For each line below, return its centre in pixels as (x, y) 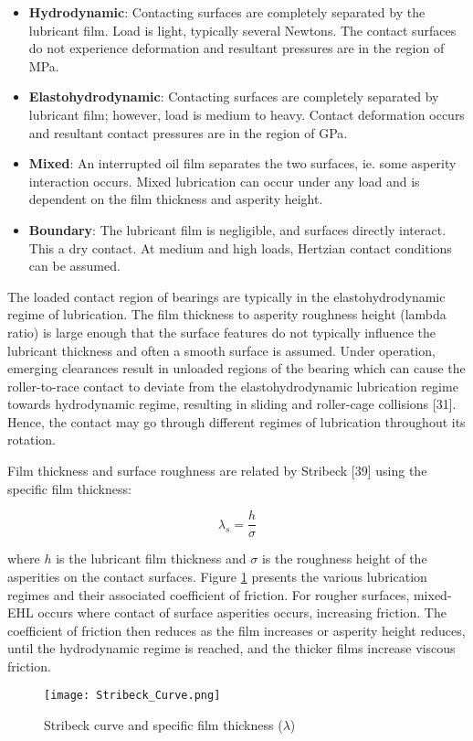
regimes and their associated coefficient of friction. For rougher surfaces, (209, 594)
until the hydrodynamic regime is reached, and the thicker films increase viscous (231, 648)
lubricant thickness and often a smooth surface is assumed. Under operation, (221, 350)
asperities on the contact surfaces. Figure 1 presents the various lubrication (217, 576)
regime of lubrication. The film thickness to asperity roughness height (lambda (227, 314)
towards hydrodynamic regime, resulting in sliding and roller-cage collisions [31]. (232, 404)
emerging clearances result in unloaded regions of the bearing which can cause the (236, 368)
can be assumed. (74, 266)
